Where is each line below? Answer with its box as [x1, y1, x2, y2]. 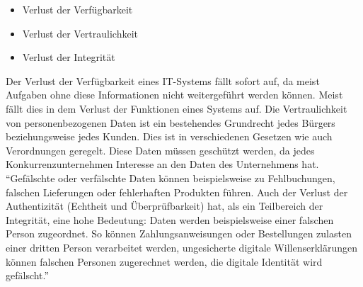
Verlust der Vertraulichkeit [22, 26, 138, 40]
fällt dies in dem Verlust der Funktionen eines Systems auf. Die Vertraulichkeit [6, 101, 347, 116]
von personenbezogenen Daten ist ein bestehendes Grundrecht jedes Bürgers [6, 115, 335, 130]
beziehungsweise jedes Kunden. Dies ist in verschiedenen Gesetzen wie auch [6, 129, 333, 144]
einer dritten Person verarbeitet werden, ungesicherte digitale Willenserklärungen [6, 240, 358, 254]
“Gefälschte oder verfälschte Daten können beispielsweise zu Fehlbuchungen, [6, 170, 335, 185]
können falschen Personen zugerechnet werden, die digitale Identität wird [6, 254, 323, 269]
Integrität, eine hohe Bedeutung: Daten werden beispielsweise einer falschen [6, 212, 334, 227]
